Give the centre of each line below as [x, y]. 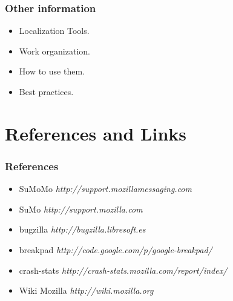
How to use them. [52, 71]
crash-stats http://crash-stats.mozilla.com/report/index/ [123, 270]
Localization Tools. [54, 31]
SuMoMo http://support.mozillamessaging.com [105, 189]
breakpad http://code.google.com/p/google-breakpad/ [116, 249]
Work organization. [54, 51]
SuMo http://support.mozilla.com [81, 209]
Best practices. [46, 91]
